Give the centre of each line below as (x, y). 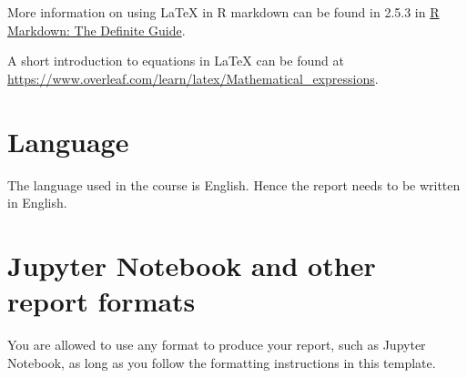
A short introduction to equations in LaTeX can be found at (176, 61)
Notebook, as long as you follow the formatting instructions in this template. (222, 362)
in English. (37, 203)
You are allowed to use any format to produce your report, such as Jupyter (217, 344)
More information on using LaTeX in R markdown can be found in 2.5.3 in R (223, 12)
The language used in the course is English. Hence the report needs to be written (234, 184)
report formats (102, 301)
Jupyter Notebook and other (192, 265)
